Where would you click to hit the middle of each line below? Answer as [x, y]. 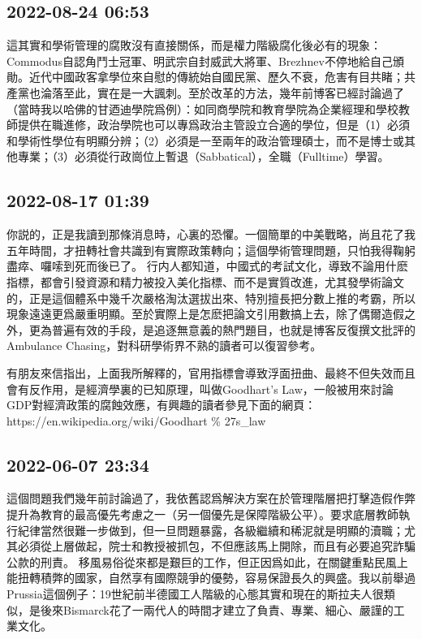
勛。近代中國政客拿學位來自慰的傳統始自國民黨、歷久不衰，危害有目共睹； [205, 77]
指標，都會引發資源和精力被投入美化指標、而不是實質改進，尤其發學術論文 [205, 281]
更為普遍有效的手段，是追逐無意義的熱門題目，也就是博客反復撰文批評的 [222, 329]
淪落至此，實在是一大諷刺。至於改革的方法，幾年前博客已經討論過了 [222, 92]
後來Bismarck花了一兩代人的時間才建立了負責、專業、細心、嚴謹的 [217, 609]
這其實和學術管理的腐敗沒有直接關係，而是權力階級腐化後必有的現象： [194, 45]
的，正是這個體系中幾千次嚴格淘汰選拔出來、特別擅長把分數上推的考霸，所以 [211, 298]
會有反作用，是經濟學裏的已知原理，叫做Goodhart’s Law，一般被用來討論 [200, 389]
